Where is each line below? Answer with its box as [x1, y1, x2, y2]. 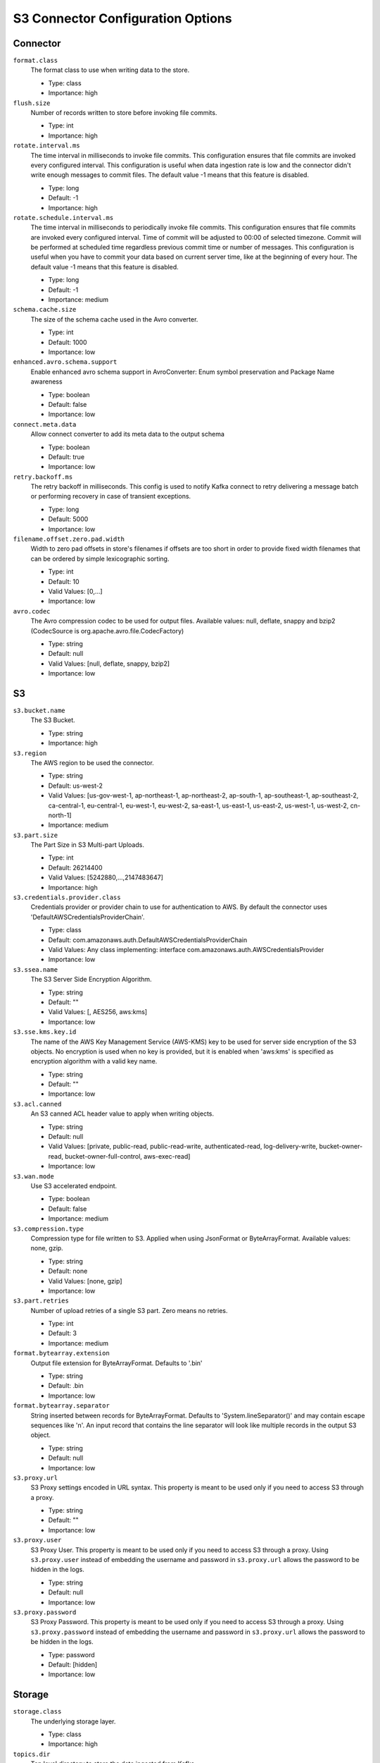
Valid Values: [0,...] [48, 587, 103, 595]
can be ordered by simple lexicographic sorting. [30, 554, 170, 563]
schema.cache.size [13, 305, 77, 314]
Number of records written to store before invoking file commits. [30, 109, 217, 117]
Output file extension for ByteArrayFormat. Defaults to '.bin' [30, 1358, 203, 1367]
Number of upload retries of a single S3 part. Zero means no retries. [30, 1306, 228, 1314]
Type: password [48, 1650, 95, 1659]
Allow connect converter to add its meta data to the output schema [30, 430, 225, 439]
